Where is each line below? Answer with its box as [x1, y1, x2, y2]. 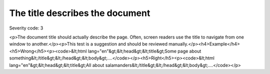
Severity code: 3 [9, 25, 43, 31]
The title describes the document [9, 7, 150, 18]
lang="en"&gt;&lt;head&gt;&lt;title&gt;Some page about [87, 48, 201, 54]
